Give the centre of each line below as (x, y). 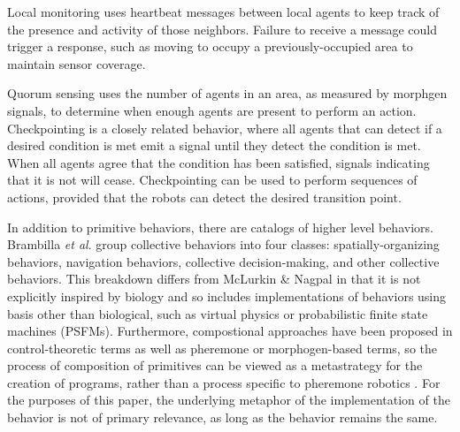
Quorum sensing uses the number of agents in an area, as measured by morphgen (227, 93)
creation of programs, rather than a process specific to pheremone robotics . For (224, 382)
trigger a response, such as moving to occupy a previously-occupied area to (210, 46)
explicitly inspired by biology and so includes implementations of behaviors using (227, 296)
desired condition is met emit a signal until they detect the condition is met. (214, 145)
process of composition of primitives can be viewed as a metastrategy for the (215, 365)
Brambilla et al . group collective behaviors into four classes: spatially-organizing (223, 244)
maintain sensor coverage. (77, 63)
